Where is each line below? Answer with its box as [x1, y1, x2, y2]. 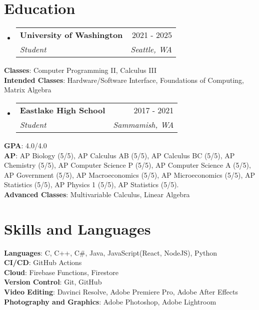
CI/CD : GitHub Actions [4, 257, 82, 268]
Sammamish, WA [113, 118, 174, 130]
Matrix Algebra [4, 84, 51, 95]
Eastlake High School [19, 104, 105, 116]
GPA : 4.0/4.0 [4, 140, 47, 150]
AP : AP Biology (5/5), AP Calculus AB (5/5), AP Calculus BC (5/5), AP [4, 150, 235, 160]
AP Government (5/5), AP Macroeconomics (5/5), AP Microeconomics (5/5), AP [4, 169, 255, 180]
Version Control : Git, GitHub [4, 277, 102, 287]
